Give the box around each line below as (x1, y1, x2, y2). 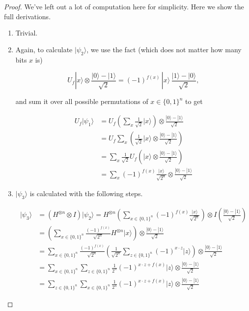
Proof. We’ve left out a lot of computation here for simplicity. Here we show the (4, 1, 244, 11)
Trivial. (15, 28, 38, 38)
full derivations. (4, 11, 51, 21)
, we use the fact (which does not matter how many (86, 44, 242, 54)
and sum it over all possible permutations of (15, 96, 148, 106)
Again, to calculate (15, 44, 73, 54)
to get (185, 96, 203, 106)
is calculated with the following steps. (29, 188, 143, 199)
